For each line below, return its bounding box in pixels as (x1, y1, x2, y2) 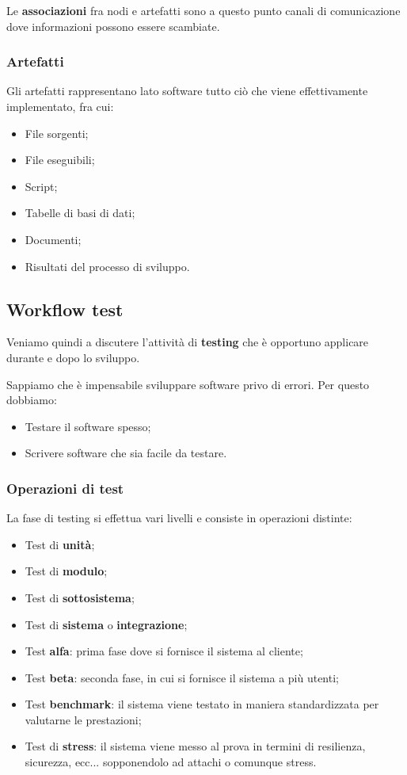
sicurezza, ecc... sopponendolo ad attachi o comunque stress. (25, 754, 317, 770)
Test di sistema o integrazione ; (25, 616, 188, 632)
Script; (25, 178, 58, 194)
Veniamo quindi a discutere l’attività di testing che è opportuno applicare (6, 334, 369, 350)
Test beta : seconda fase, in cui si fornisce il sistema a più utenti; (25, 669, 339, 685)
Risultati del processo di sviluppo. (25, 258, 190, 274)
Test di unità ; (25, 536, 95, 552)
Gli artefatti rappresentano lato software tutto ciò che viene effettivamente (6, 82, 368, 99)
